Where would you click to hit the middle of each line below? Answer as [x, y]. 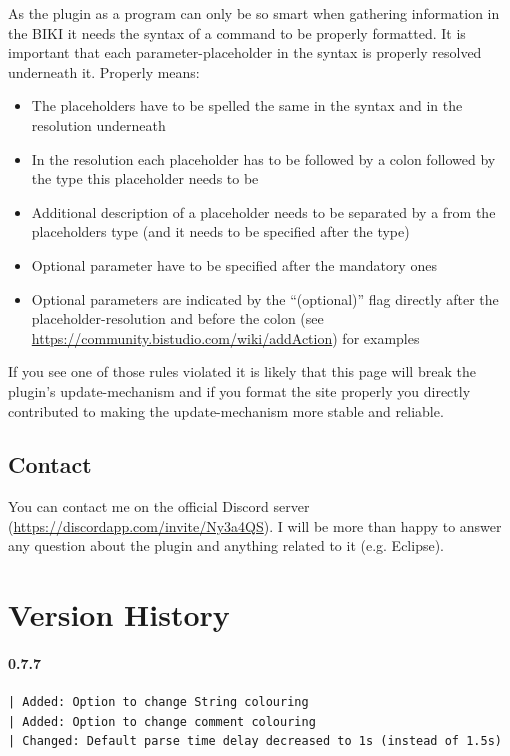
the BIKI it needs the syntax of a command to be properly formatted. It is [237, 32]
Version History [119, 614]
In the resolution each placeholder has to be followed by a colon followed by [263, 158]
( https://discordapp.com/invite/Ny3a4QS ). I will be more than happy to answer [255, 525]
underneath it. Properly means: [104, 71]
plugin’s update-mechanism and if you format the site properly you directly [239, 390]
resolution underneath [98, 124]
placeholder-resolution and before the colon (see [177, 318]
